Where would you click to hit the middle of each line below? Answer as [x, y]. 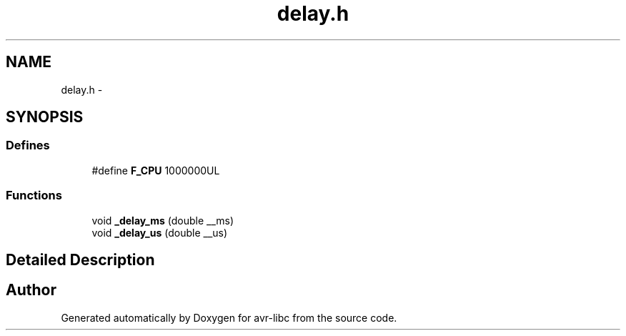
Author [31, 290]
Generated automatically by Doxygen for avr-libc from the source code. [229, 317]
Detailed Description [80, 260]
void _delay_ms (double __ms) [163, 220]
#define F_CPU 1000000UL [156, 170]
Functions [34, 196]
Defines [28, 145]
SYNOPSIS [45, 117]
